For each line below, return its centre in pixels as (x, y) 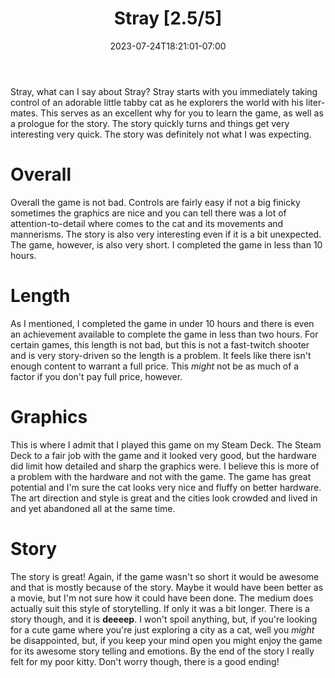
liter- (315, 102)
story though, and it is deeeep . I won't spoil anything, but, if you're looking (164, 619)
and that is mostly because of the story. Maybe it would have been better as (167, 587)
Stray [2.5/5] (168, 18)
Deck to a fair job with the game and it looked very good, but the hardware (163, 455)
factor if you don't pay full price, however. (96, 376)
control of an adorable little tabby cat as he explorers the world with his (157, 102)
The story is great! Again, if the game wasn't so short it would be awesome (165, 576)
